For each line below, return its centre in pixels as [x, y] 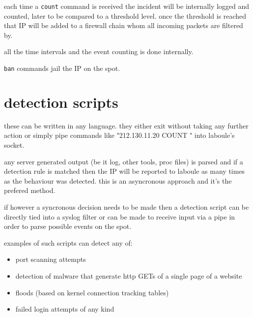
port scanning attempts [51, 259]
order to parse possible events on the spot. [68, 226]
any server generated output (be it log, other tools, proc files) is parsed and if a [124, 161]
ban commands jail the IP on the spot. [62, 68]
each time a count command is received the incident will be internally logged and [127, 6]
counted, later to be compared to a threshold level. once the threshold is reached [125, 16]
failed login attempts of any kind [65, 309]
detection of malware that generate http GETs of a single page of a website [129, 275]
